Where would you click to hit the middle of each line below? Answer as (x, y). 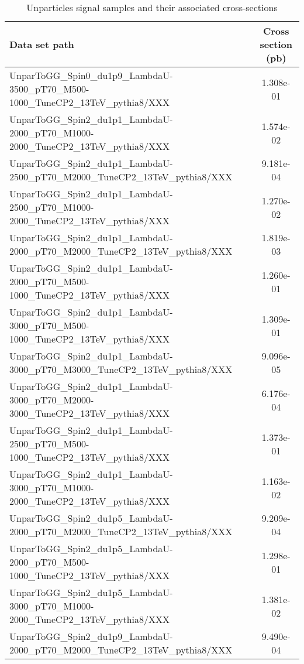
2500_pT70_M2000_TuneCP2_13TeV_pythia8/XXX (121, 177)
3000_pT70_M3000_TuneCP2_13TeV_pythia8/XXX (121, 369)
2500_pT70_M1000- (52, 207)
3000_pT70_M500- (49, 325)
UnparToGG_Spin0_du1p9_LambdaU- (91, 75)
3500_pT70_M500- (49, 89)
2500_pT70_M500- (49, 444)
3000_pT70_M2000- (52, 400)
